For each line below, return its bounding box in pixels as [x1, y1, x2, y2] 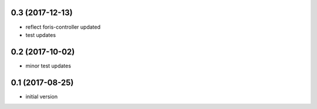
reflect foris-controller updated [25, 23, 101, 30]
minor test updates [25, 62, 72, 69]
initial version [25, 93, 58, 100]
